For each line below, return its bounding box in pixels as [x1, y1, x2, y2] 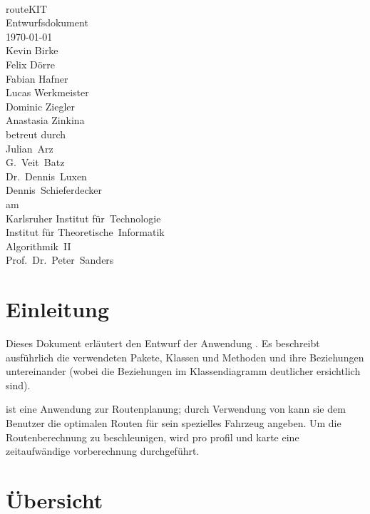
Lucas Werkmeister [6, 85, 89, 100]
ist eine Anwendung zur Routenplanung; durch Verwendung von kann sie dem [6, 401, 346, 416]
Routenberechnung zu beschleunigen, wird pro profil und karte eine [6, 429, 299, 444]
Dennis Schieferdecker [6, 183, 102, 197]
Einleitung [6, 294, 110, 324]
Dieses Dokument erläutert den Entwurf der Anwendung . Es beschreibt [6, 336, 320, 350]
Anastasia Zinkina [6, 113, 85, 128]
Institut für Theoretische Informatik [6, 225, 165, 240]
